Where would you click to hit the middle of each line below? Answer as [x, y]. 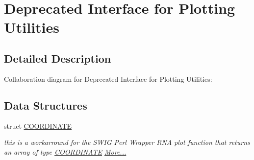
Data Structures [46, 105]
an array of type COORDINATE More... [65, 151]
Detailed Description [58, 58]
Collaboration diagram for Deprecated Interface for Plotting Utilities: [108, 79]
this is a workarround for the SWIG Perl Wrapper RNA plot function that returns [127, 142]
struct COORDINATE [38, 126]
